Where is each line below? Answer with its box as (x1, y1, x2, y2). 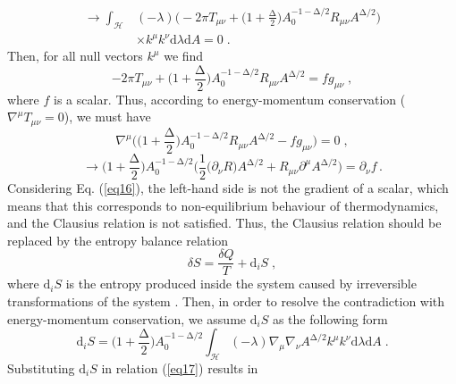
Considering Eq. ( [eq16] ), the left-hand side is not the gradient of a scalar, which (7, 179, 449, 196)
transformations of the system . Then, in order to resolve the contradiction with (7, 292, 445, 311)
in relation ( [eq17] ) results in (101, 359, 258, 378)
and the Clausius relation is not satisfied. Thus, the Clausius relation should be (7, 213, 442, 232)
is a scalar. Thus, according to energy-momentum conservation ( (54, 89, 406, 108)
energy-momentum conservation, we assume (7, 309, 247, 328)
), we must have (63, 107, 151, 126)
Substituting (7, 359, 75, 378)
